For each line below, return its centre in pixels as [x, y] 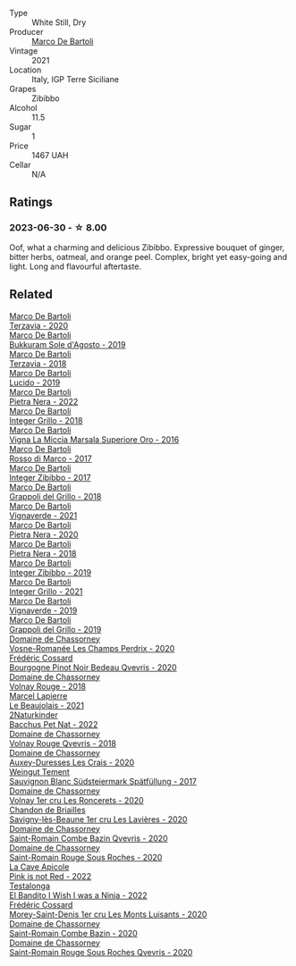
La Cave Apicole [39, 867]
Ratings [31, 202]
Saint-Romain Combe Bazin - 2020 [74, 933]
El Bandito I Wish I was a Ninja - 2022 [78, 895]
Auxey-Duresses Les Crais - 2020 [72, 762]
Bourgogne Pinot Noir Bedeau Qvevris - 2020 [93, 667]
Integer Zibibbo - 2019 [51, 572]
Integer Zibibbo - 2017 [50, 477]
